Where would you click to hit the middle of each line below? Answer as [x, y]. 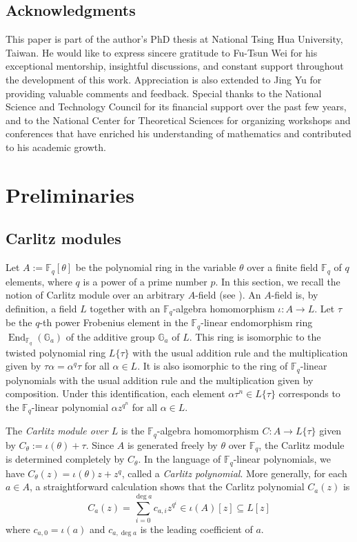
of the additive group [110, 336]
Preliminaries [70, 194]
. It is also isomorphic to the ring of [213, 366]
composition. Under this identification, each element [115, 393]
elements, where [39, 281]
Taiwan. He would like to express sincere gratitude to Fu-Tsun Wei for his [162, 52]
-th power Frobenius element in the [114, 322]
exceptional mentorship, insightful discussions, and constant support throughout [175, 66]
